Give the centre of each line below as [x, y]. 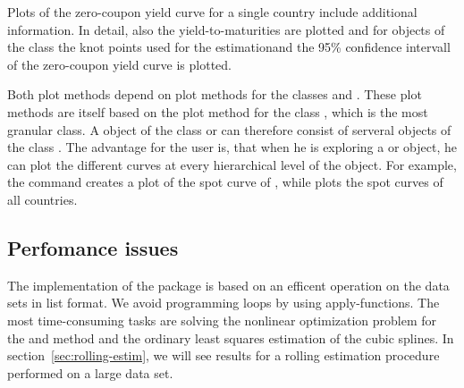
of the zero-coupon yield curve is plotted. [119, 64]
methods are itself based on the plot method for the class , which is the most [218, 111]
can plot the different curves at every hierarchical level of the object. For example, [232, 164]
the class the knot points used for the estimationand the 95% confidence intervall [229, 47]
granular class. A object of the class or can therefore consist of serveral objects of [229, 129]
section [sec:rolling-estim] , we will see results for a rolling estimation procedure [224, 355]
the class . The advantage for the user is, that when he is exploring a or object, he [232, 147]
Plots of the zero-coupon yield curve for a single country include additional [212, 12]
